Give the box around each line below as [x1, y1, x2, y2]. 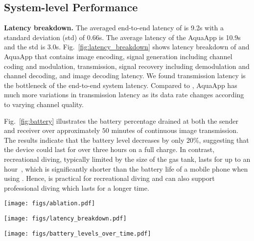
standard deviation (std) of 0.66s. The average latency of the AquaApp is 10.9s [4, 32, 241, 42]
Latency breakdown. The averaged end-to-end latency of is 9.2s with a [4, 22, 224, 33]
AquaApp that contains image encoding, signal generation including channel [4, 51, 232, 61]
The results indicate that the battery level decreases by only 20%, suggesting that [4, 134, 249, 145]
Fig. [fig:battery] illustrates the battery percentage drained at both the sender [4, 115, 239, 126]
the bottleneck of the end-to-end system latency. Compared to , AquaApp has [4, 80, 237, 90]
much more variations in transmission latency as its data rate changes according [4, 89, 244, 100]
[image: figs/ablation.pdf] [4, 200, 95, 207]
